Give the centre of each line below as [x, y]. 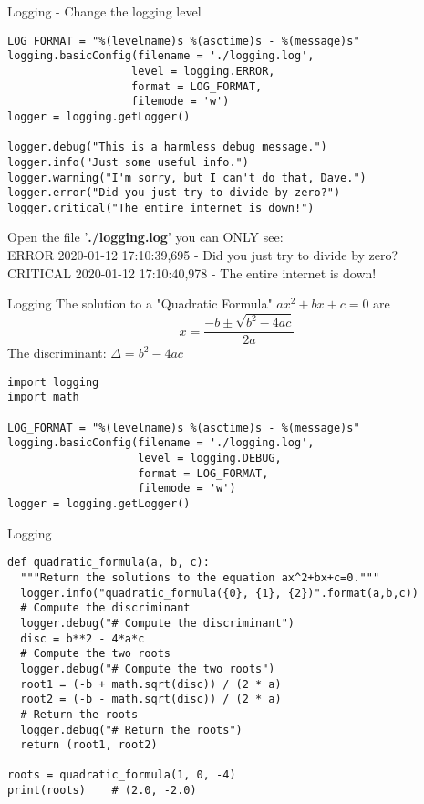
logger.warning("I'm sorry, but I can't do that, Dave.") [187, 178]
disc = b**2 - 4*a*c [83, 638]
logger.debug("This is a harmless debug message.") [167, 147]
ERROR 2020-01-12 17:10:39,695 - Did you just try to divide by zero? [203, 255]
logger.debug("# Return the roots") [131, 730]
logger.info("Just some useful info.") [128, 162]
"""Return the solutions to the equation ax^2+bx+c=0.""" [200, 577]
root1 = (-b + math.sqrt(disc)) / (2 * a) [151, 684]
